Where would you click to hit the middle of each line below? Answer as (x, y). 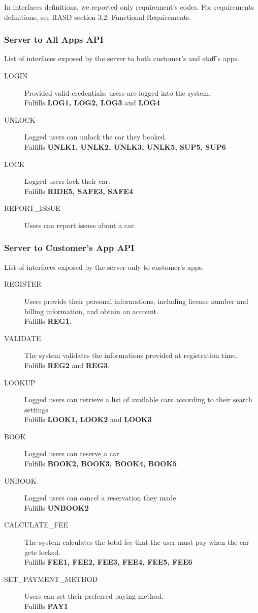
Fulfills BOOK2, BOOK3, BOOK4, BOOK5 (101, 464)
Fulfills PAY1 (46, 606)
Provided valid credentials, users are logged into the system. (118, 92)
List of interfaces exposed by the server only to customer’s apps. (104, 267)
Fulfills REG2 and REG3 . (67, 365)
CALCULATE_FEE (36, 525)
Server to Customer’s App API (69, 248)
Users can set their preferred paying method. (94, 596)
